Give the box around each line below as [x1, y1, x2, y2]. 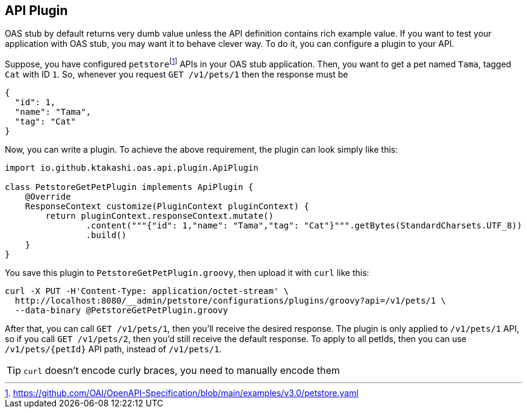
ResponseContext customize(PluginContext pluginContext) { [25, 201, 309, 212]
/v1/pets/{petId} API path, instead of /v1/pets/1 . [5, 344, 222, 355]
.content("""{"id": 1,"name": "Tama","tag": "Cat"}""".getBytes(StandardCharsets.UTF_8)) [85, 221, 522, 231]
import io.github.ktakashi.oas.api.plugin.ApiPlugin [5, 163, 259, 173]
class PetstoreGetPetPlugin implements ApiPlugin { [5, 182, 254, 192]
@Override [25, 192, 71, 202]
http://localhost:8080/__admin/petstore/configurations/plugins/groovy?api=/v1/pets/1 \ [14, 296, 446, 306]
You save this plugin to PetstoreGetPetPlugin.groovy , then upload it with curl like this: [5, 268, 369, 278]
